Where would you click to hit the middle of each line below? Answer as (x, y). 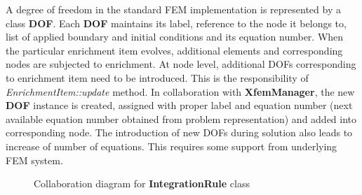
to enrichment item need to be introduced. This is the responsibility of (157, 77)
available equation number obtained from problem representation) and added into (181, 118)
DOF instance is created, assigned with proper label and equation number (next (179, 105)
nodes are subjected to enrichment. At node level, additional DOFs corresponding (181, 64)
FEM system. (34, 160)
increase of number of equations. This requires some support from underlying (172, 146)
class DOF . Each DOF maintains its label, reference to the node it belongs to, (176, 23)
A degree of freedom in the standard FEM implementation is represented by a (173, 9)
